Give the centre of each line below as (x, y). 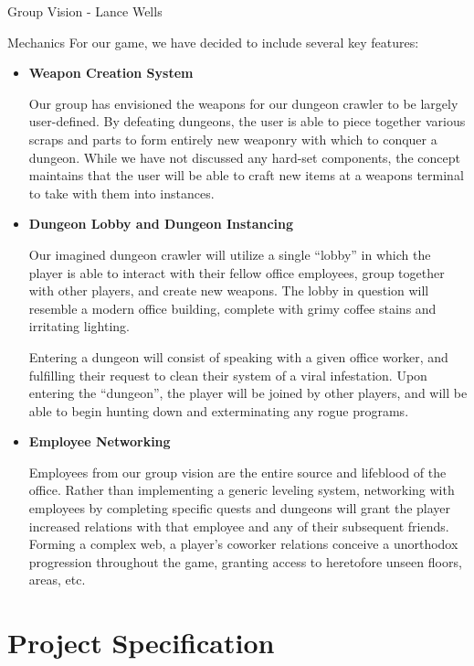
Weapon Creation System (111, 73)
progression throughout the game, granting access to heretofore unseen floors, (245, 561)
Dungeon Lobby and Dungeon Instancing (161, 224)
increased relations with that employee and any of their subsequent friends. (239, 526)
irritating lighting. (79, 326)
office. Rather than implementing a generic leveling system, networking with (242, 490)
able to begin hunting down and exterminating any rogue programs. (219, 410)
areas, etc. (57, 580)
